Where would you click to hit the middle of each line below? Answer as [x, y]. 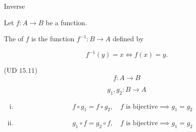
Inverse [14, 6]
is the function [53, 39]
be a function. [66, 22]
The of [14, 39]
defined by [128, 39]
